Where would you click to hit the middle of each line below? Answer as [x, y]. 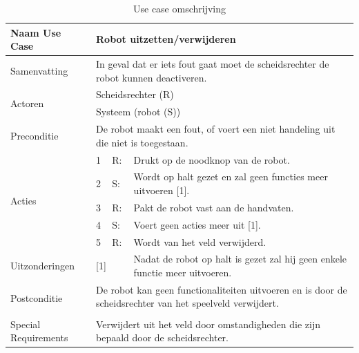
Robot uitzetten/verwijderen [166, 39]
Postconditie [37, 298]
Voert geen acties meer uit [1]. [197, 224]
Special [26, 324]
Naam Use [36, 32]
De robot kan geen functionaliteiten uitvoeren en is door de [222, 289]
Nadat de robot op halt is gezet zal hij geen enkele [240, 259]
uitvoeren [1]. [162, 190]
